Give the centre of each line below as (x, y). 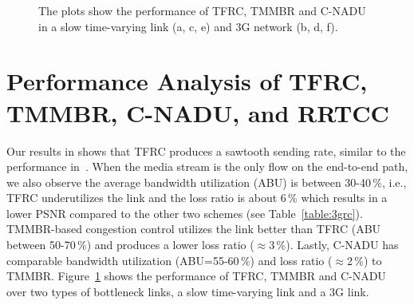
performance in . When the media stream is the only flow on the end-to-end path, (207, 166)
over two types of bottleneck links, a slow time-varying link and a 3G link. (188, 291)
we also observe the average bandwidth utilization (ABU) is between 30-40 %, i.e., (207, 182)
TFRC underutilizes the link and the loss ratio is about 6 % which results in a (197, 198)
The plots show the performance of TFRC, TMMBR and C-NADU (202, 10)
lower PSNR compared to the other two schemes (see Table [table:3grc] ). (185, 213)
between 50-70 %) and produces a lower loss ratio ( (130, 245)
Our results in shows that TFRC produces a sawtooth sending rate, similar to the (206, 151)
